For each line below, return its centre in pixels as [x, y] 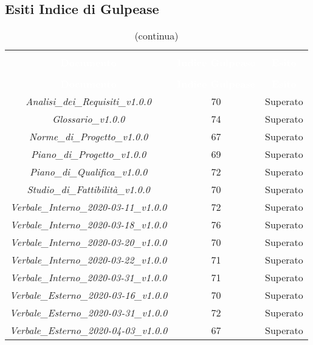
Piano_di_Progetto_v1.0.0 [88, 154]
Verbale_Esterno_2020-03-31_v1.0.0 [89, 313]
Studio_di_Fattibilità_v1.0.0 [88, 190]
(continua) [156, 36]
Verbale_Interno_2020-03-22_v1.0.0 [89, 260]
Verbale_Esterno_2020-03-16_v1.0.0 [89, 295]
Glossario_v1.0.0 [88, 119]
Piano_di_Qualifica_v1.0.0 [88, 172]
